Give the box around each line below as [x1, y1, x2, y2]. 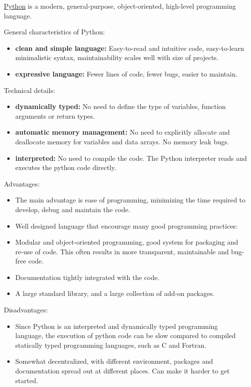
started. [15, 375, 38, 385]
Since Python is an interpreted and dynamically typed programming [15, 321, 218, 331]
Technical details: [4, 85, 55, 95]
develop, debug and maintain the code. [15, 204, 131, 214]
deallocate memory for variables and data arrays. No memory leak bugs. [15, 136, 229, 146]
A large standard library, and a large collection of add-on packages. [15, 288, 215, 298]
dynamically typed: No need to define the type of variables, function [15, 101, 226, 111]
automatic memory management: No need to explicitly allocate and [15, 127, 230, 137]
